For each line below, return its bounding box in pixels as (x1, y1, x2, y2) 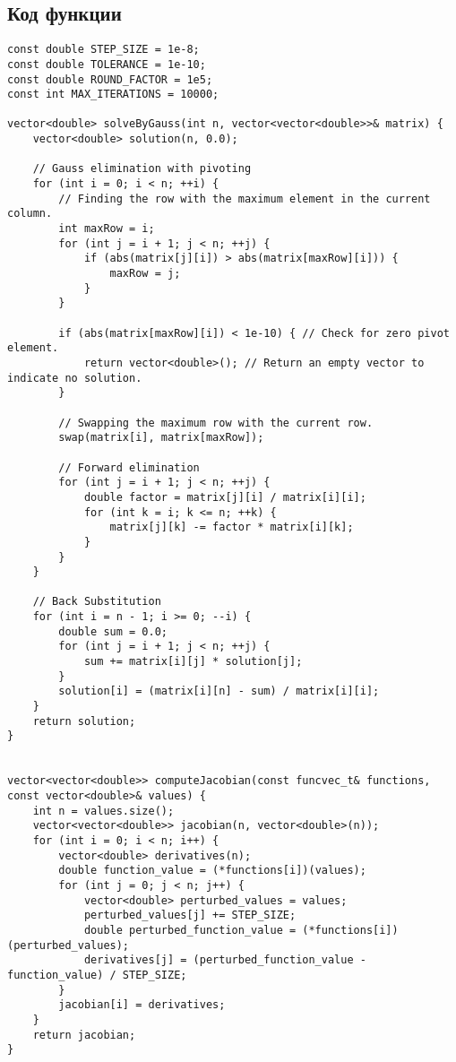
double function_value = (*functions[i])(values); (58, 864, 366, 877)
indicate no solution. (7, 371, 142, 384)
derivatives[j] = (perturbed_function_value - (83, 954, 366, 967)
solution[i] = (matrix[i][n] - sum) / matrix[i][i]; (58, 685, 380, 698)
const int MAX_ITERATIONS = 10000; (7, 88, 219, 101)
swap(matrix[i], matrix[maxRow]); (58, 431, 264, 445)
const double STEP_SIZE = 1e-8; (7, 43, 200, 56)
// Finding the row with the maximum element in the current (58, 192, 431, 205)
